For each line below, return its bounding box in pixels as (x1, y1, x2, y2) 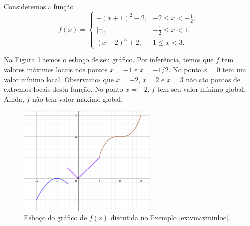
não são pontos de (186, 74, 241, 84)
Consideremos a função (4, 1, 74, 11)
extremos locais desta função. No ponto (4, 84, 123, 94)
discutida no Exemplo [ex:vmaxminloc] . (110, 212, 230, 223)
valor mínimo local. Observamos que (4, 74, 114, 84)
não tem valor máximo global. (32, 93, 123, 104)
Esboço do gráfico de (24, 212, 87, 223)
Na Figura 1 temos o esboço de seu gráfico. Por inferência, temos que (4, 55, 214, 65)
